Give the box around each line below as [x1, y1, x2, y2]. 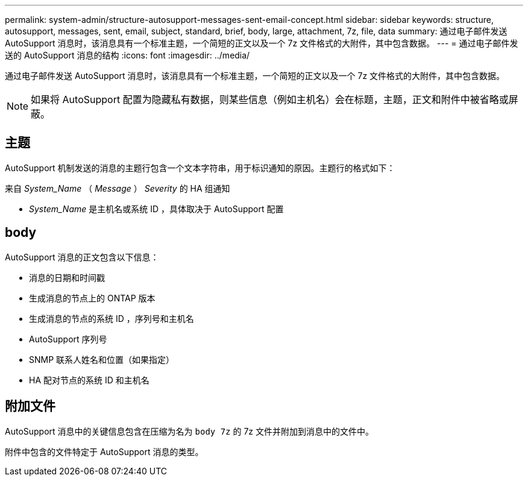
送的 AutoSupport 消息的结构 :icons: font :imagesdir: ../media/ [5, 50, 250, 60]
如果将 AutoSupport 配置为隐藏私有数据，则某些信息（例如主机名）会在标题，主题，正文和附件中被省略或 [31, 93, 509, 105]
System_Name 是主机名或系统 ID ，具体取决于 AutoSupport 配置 [29, 203, 284, 214]
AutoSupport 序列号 [29, 333, 107, 344]
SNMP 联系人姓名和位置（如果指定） [29, 354, 175, 365]
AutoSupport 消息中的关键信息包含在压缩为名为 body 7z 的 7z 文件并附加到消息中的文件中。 [5, 426, 374, 436]
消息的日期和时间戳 [29, 272, 105, 283]
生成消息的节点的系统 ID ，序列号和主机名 [29, 313, 194, 324]
